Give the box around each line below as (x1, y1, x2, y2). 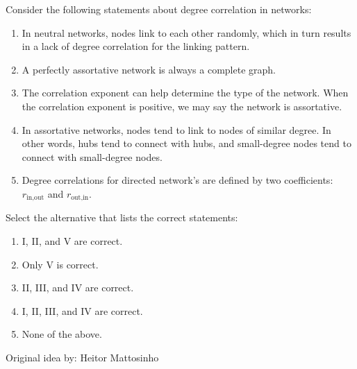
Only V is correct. (22, 257, 99, 271)
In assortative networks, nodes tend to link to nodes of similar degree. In (22, 122, 331, 137)
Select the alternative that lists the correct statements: (6, 210, 238, 225)
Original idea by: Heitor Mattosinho (6, 350, 159, 364)
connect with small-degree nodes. (22, 149, 163, 164)
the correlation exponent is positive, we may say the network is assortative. (22, 98, 342, 113)
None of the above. (22, 327, 102, 341)
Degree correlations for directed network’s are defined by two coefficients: (22, 173, 333, 187)
